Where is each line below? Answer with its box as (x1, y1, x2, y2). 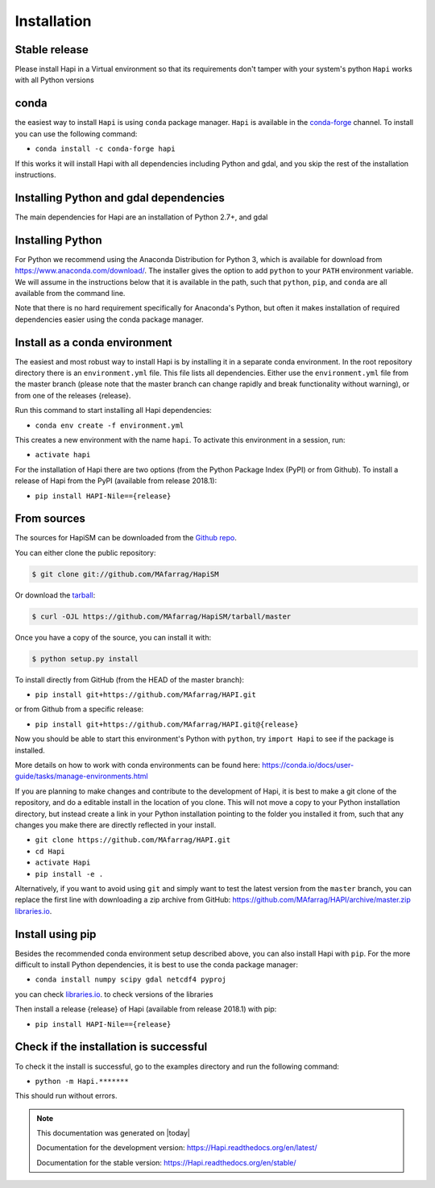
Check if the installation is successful (14, 1040, 208, 1054)
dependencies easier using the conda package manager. (14, 315, 205, 324)
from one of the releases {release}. (14, 390, 131, 400)
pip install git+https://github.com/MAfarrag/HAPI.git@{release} (35, 719, 299, 729)
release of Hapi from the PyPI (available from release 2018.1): (14, 476, 217, 486)
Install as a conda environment (14, 336, 172, 349)
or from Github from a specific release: (14, 704, 144, 714)
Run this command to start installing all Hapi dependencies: (14, 406, 213, 415)
